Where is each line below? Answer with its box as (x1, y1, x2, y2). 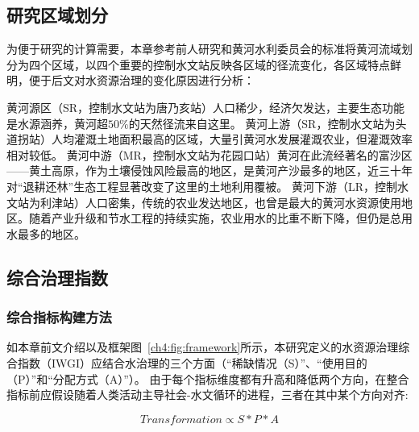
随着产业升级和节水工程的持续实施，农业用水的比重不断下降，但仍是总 (28, 210, 401, 226)
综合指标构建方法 (6, 307, 112, 327)
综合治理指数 (6, 264, 108, 289)
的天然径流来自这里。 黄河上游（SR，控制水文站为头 (128, 114, 407, 131)
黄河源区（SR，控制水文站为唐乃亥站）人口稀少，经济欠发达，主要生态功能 (6, 98, 405, 115)
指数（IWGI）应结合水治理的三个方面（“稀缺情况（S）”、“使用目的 (17, 354, 367, 371)
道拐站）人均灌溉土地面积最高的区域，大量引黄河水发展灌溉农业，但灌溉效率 (6, 131, 413, 147)
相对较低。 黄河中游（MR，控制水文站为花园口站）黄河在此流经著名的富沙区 (6, 146, 413, 163)
